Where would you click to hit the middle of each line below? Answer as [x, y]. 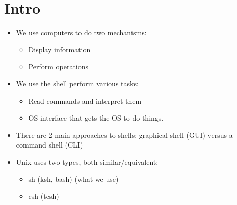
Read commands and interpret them [85, 100]
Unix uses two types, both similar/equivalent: [87, 162]
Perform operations [58, 66]
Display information [59, 49]
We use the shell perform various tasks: [77, 83]
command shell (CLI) [49, 145]
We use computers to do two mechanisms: [81, 32]
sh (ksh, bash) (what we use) [73, 179]
